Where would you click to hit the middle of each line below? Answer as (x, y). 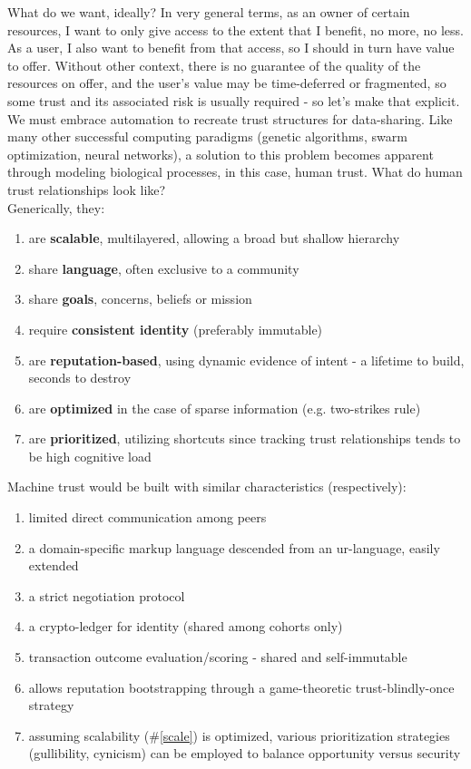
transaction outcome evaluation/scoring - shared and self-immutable (218, 657)
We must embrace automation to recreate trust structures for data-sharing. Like (230, 118)
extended (54, 565)
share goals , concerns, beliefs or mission (140, 299)
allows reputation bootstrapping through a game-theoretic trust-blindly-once (241, 687)
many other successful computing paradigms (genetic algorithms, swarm (207, 136)
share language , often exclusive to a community (164, 268)
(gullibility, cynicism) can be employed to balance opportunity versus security (245, 753)
